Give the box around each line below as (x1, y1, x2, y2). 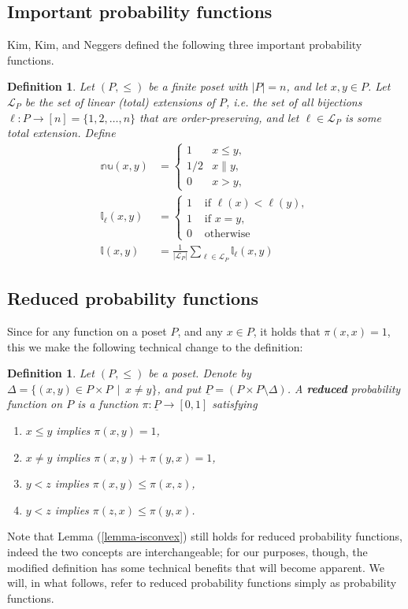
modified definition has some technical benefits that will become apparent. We (7, 559, 384, 575)
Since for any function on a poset (7, 322, 167, 339)
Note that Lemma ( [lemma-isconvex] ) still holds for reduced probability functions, (7, 528, 402, 544)
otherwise (204, 228, 250, 240)
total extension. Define (7, 124, 116, 141)
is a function (77, 395, 139, 412)
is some (345, 109, 381, 125)
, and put (157, 380, 202, 396)
